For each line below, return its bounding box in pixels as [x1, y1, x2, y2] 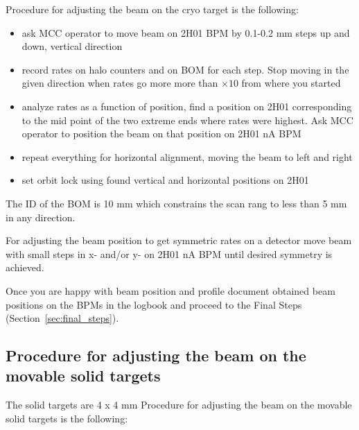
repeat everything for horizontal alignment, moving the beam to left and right [21, 149, 353, 164]
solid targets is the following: [6, 411, 128, 425]
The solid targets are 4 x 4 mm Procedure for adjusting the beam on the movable [6, 397, 352, 412]
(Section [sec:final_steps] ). [6, 311, 119, 325]
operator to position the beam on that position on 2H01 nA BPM [21, 126, 301, 141]
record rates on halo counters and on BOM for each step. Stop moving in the [21, 62, 349, 76]
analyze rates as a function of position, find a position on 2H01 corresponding [21, 98, 352, 113]
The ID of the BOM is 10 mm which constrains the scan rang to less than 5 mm [6, 196, 347, 210]
